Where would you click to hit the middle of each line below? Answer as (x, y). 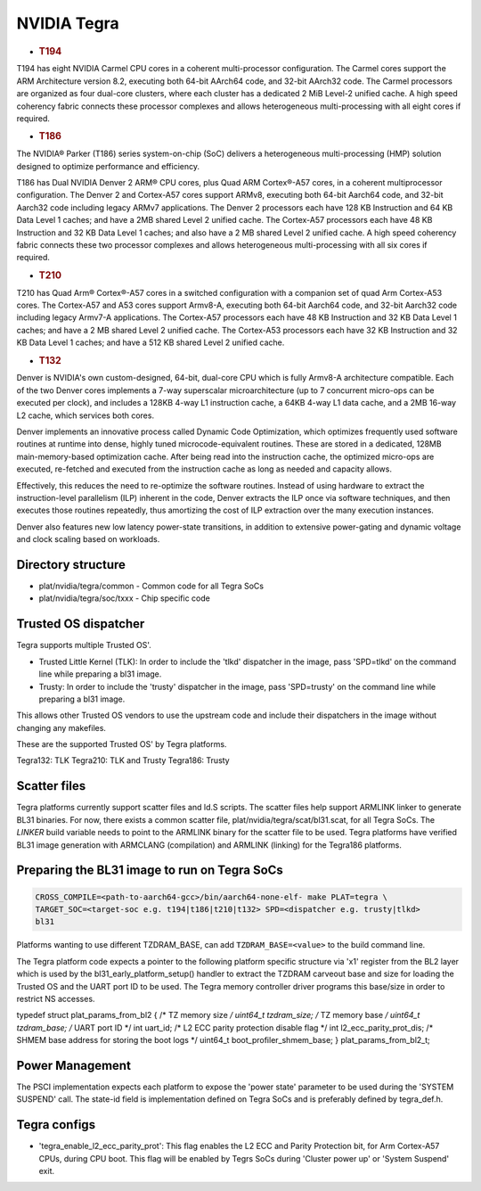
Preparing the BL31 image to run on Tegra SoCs (150, 871)
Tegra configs (56, 1125)
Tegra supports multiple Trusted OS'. (84, 645)
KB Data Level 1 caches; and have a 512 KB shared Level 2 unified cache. (151, 342)
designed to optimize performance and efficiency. (108, 166)
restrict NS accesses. (56, 998)
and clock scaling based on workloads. (88, 539)
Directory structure (71, 565)
